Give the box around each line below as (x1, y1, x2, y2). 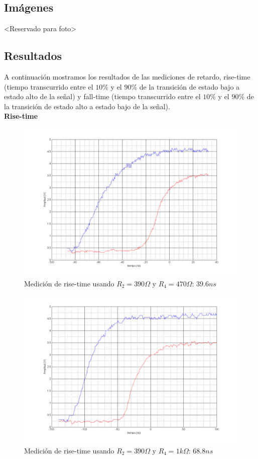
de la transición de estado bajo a (139, 81, 240, 92)
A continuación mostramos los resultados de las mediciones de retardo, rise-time (4, 71, 250, 82)
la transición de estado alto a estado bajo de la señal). (4, 101, 170, 111)
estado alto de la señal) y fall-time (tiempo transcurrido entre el (4, 91, 201, 102)
